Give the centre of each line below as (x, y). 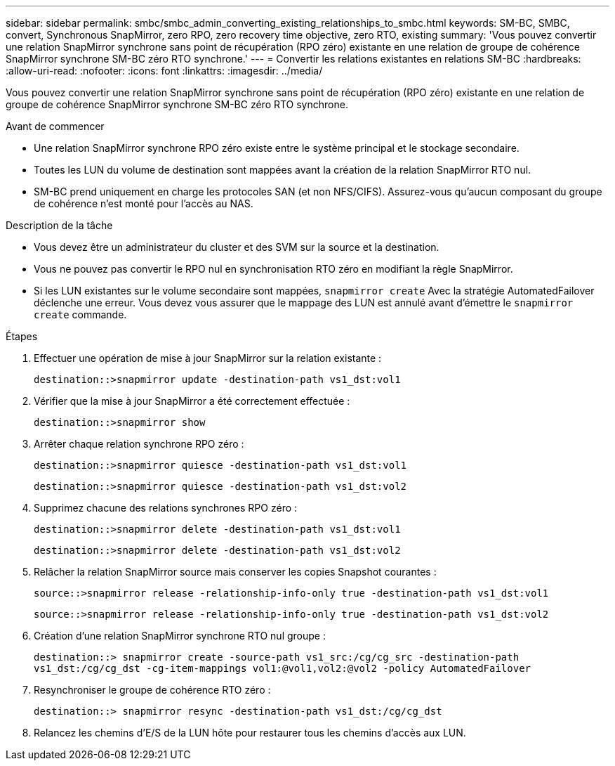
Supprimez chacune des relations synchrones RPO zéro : (166, 508)
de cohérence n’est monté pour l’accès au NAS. (144, 203)
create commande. (80, 314)
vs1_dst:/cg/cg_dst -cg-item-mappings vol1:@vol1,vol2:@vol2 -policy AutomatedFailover (283, 668)
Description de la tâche (59, 225)
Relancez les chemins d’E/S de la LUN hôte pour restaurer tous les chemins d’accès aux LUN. (250, 733)
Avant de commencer (55, 126)
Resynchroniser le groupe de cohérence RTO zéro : (152, 690)
